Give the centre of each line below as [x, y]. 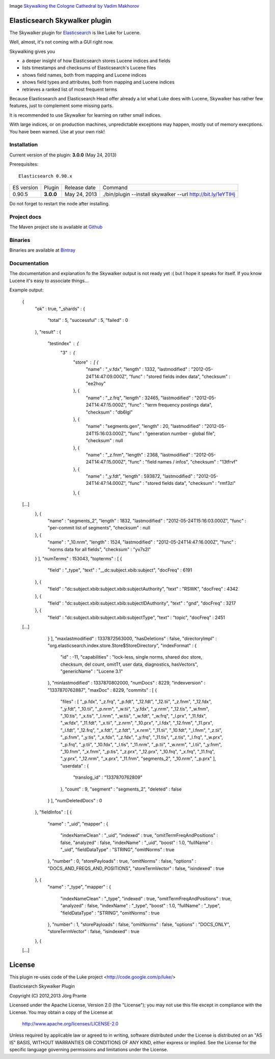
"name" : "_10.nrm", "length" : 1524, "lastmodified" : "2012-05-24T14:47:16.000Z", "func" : [142, 542]
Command [115, 187]
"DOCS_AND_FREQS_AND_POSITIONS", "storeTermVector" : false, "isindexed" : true [136, 868]
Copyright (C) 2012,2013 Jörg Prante [48, 995]
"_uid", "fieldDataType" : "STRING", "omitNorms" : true [117, 849]
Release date [80, 187]
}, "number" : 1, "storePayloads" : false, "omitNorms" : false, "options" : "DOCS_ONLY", [139, 925]
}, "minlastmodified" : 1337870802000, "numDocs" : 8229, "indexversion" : [127, 683]
